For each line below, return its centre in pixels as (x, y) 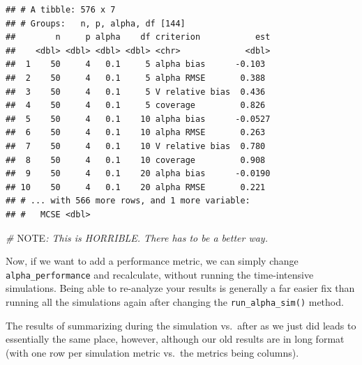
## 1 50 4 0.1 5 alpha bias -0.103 (136, 64)
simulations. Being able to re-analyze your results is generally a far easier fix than (180, 288)
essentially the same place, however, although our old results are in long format (175, 339)
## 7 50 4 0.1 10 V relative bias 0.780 (136, 146)
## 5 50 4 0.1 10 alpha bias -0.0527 (138, 119)
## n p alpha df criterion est (138, 37)
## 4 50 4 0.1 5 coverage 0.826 (136, 106)
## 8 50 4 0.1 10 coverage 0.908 (136, 160)
